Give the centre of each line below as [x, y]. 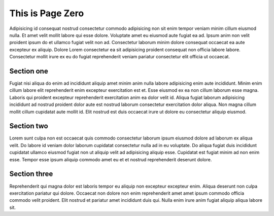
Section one [29, 71]
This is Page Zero [47, 13]
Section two [29, 126]
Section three [31, 174]
